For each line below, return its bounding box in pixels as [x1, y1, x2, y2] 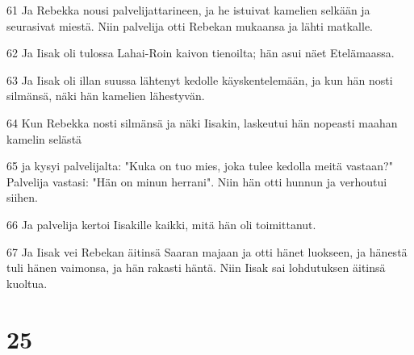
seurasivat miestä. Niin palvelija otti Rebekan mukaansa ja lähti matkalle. [6, 17, 373, 34]
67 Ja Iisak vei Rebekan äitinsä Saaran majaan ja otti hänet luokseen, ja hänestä [6, 243, 408, 260]
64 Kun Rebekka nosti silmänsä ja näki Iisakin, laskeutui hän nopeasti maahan [6, 114, 398, 131]
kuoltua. [6, 274, 48, 291]
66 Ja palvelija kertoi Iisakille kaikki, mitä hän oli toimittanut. [6, 215, 316, 232]
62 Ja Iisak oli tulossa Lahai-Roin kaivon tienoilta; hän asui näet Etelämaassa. [6, 44, 395, 61]
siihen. [6, 189, 38, 206]
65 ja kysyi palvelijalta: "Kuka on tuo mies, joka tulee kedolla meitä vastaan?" [6, 157, 393, 174]
